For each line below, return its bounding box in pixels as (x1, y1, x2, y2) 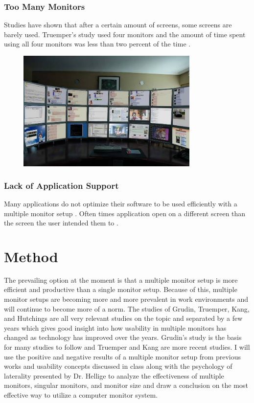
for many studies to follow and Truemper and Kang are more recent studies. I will (4, 342, 250, 352)
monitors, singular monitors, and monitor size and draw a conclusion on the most (4, 380, 248, 390)
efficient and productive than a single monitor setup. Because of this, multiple (4, 284, 237, 294)
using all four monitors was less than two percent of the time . (4, 39, 191, 49)
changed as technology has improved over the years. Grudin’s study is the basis (4, 332, 242, 342)
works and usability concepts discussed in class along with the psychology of (4, 361, 232, 371)
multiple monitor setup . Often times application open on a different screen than (4, 208, 246, 218)
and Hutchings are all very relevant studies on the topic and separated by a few (4, 313, 243, 323)
